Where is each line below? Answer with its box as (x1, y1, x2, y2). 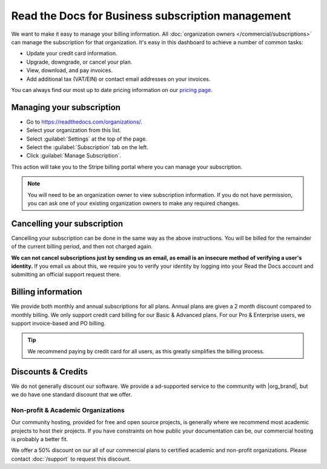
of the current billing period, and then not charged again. (11, 243, 153, 250)
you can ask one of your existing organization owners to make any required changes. (27, 199, 240, 207)
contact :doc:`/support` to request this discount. (11, 455, 131, 462)
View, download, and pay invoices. (26, 67, 113, 74)
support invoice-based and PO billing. (11, 320, 106, 327)
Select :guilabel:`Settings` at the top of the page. (26, 135, 148, 142)
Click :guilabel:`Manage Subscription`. (26, 152, 121, 159)
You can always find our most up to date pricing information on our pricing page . (11, 86, 213, 93)
